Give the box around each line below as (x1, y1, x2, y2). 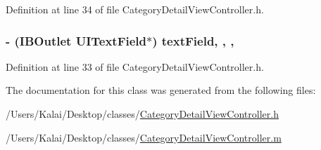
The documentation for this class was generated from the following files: (6, 83, 316, 97)
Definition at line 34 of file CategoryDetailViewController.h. (6, 2, 264, 16)
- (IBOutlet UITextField (6, 32, 147, 49)
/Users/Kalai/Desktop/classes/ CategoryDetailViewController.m (6, 130, 282, 144)
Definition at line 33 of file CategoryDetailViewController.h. (6, 59, 264, 74)
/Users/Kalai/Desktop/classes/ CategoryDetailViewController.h (6, 107, 279, 121)
